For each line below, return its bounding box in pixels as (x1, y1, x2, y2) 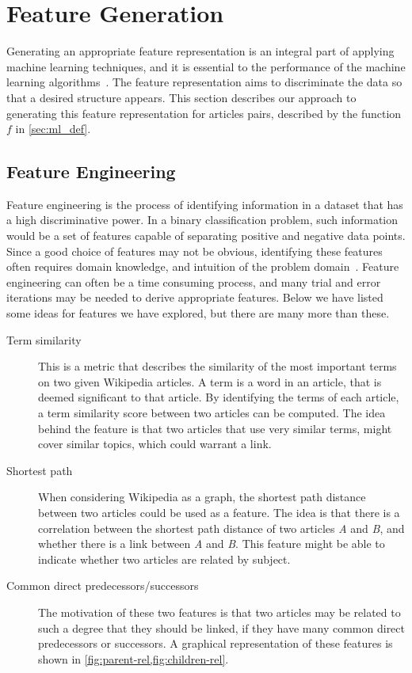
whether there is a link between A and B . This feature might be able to (38, 535, 385, 552)
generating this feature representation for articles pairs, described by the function (6, 105, 402, 121)
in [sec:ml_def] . (15, 120, 91, 137)
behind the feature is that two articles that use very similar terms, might (38, 420, 392, 436)
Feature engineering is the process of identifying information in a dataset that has (6, 196, 403, 212)
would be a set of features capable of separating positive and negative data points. (6, 227, 406, 244)
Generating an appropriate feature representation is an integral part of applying (6, 43, 395, 59)
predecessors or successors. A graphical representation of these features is (38, 635, 393, 652)
